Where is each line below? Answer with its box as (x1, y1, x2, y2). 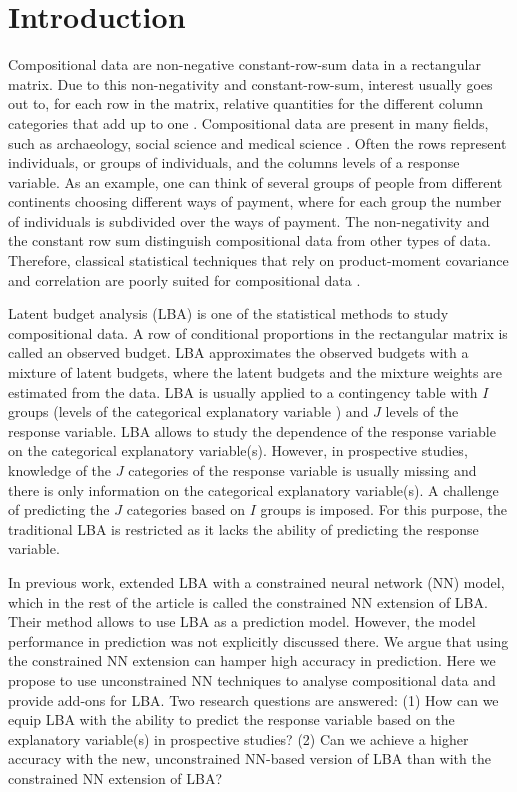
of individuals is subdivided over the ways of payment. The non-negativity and (8, 210, 490, 231)
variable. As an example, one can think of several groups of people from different (8, 171, 503, 192)
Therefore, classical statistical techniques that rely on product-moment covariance (8, 250, 509, 271)
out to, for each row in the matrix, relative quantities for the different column (8, 93, 484, 114)
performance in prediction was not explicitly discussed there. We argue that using (8, 630, 509, 651)
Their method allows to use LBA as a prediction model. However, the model (8, 611, 476, 632)
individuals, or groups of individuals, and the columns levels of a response (8, 152, 460, 173)
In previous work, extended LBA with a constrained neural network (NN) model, (8, 571, 505, 592)
